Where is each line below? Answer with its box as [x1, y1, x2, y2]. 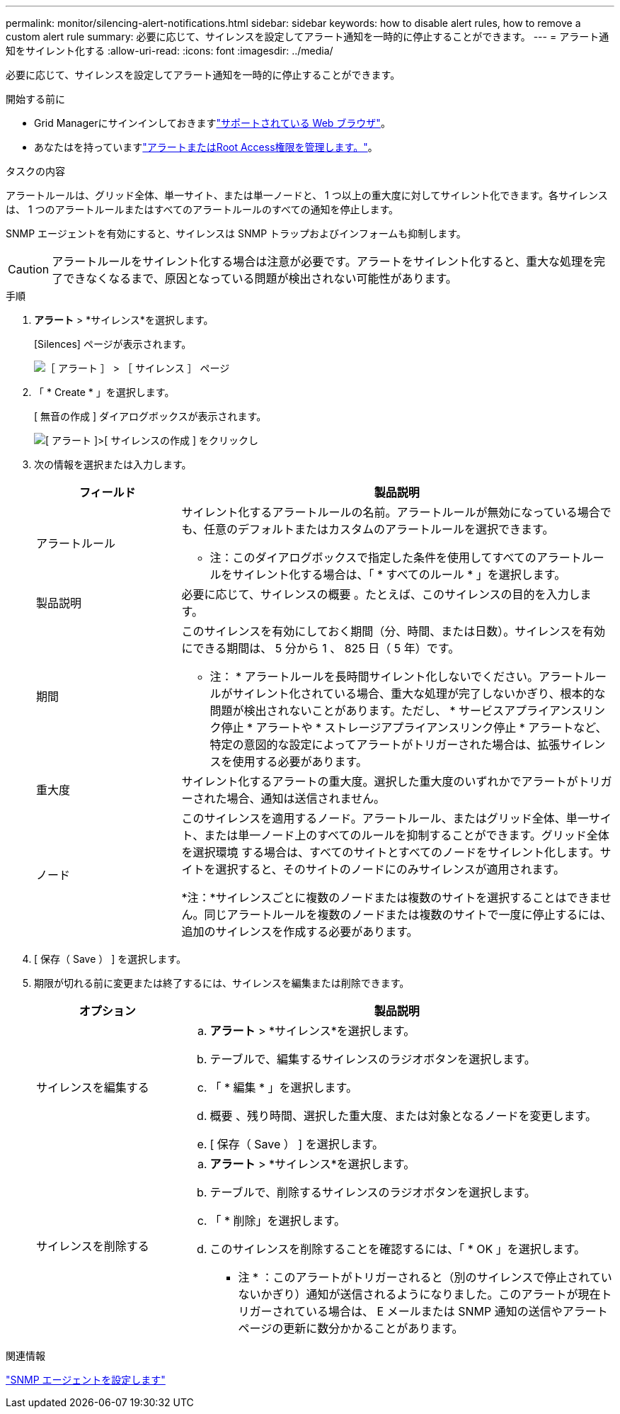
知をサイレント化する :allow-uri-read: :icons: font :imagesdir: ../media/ [6, 45, 333, 57]
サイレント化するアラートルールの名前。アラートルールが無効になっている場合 [181, 505, 600, 519]
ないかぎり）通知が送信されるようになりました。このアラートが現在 [238, 1287, 601, 1301]
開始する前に [6, 93, 65, 105]
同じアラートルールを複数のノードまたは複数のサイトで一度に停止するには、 [204, 907, 612, 922]
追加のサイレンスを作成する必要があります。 [181, 924, 418, 939]
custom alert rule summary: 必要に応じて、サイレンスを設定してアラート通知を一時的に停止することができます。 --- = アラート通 [6, 30, 609, 43]
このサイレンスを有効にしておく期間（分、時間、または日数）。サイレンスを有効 [181, 624, 605, 638]
